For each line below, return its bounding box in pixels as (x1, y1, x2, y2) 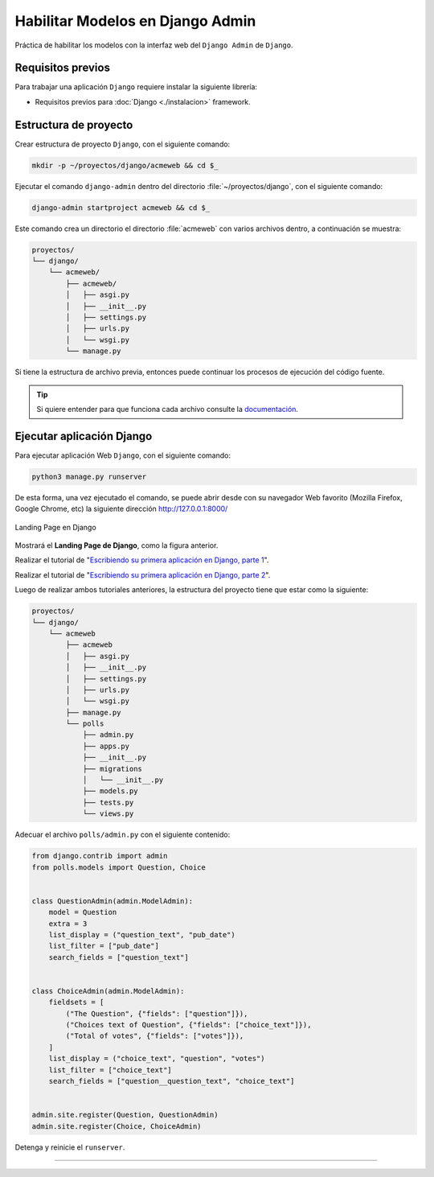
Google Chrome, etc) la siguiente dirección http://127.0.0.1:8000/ (14, 504, 228, 514)
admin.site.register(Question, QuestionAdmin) (31, 1110, 219, 1120)
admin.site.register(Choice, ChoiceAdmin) (31, 1121, 202, 1130)
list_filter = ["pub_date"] (48, 941, 160, 951)
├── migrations (82, 764, 142, 773)
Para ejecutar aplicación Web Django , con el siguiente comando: (14, 451, 231, 460)
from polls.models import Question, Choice (31, 862, 207, 872)
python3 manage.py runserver (31, 471, 147, 481)
